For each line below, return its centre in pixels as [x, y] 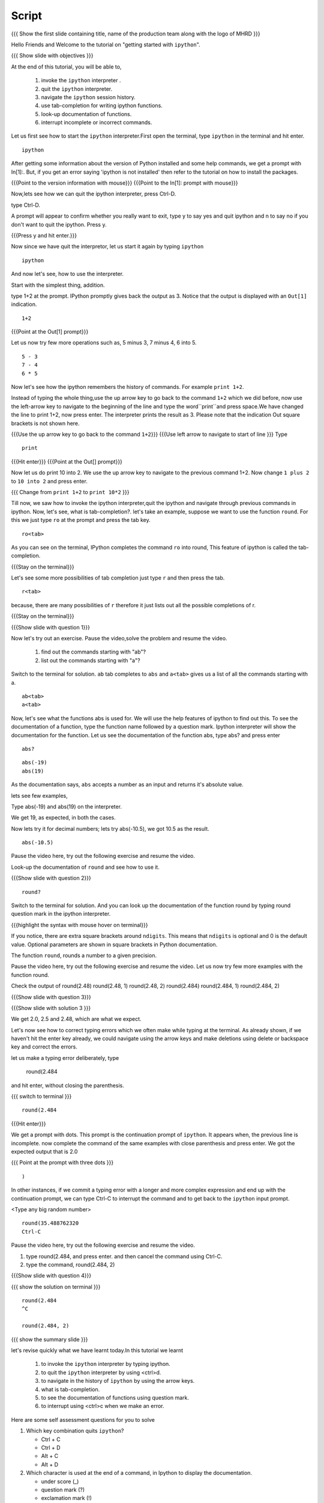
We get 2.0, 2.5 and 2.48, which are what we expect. [76, 1019]
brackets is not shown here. [46, 423]
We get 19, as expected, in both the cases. [64, 818]
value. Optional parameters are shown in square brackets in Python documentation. [114, 944]
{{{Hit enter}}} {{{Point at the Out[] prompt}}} [67, 461]
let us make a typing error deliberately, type [65, 1058]
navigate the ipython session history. [88, 97]
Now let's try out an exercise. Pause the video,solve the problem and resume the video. [119, 638]
